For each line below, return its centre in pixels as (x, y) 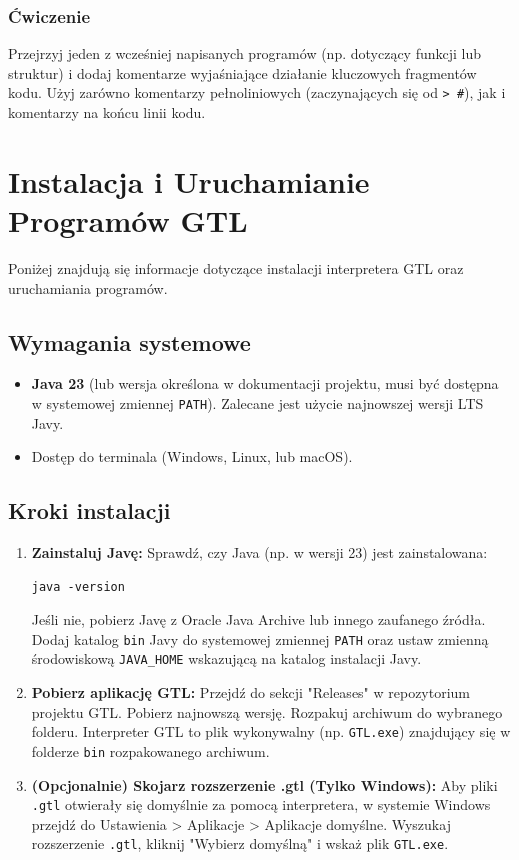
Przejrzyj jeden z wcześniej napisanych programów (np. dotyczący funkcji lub (245, 53)
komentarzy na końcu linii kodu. (107, 112)
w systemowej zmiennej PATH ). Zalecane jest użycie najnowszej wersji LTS (257, 402)
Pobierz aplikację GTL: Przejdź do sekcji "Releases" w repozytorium (251, 692)
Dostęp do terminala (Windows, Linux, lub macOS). (192, 456)
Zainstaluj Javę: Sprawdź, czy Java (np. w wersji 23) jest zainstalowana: (259, 552)
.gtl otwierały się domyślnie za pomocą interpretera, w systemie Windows (261, 804)
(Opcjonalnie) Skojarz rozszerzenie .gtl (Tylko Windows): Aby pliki (264, 784)
